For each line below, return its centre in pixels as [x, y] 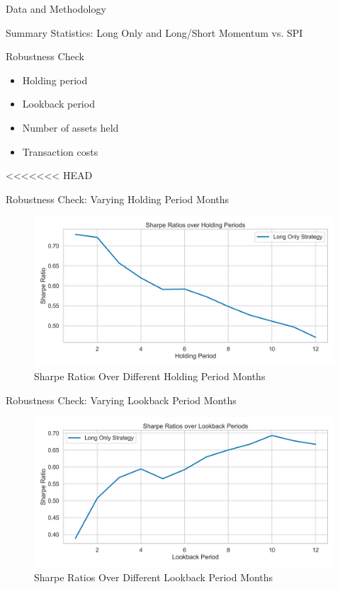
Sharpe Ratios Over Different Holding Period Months [150, 376]
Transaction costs [60, 151]
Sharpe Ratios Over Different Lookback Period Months [154, 577]
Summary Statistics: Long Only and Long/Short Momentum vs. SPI [154, 32]
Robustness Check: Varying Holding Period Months [118, 199]
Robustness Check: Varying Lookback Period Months [121, 400]
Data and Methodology [56, 8]
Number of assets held [70, 127]
